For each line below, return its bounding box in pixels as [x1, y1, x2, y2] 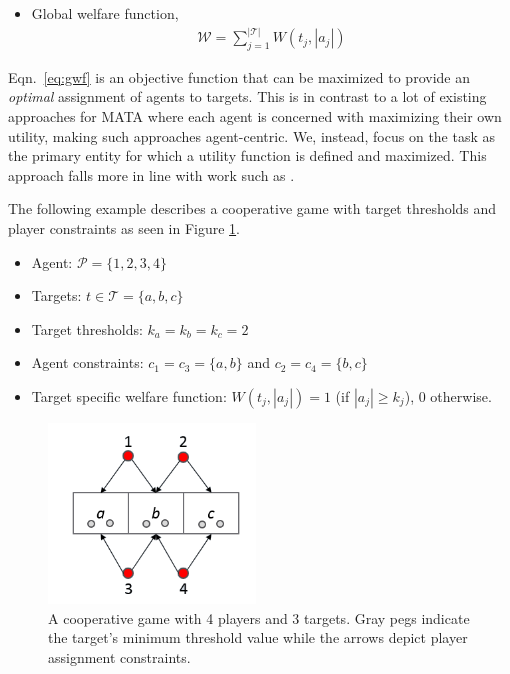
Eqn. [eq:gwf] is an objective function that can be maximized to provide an [8, 66, 470, 87]
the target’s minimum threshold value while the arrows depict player [48, 627, 468, 648]
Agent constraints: [31, 352, 144, 373]
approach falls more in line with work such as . [8, 164, 295, 185]
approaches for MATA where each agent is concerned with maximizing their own [8, 106, 502, 127]
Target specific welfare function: [31, 385, 227, 406]
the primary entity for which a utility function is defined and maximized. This [8, 145, 487, 166]
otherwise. [430, 385, 492, 406]
